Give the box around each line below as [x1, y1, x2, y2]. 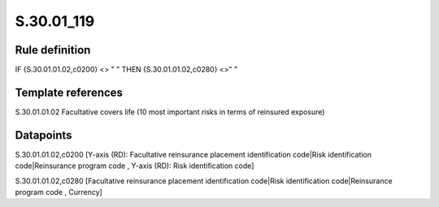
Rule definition [15, 43, 91, 57]
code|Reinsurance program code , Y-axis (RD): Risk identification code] [15, 161, 254, 170]
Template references [15, 85, 124, 99]
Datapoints [15, 128, 72, 142]
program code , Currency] [15, 188, 103, 197]
